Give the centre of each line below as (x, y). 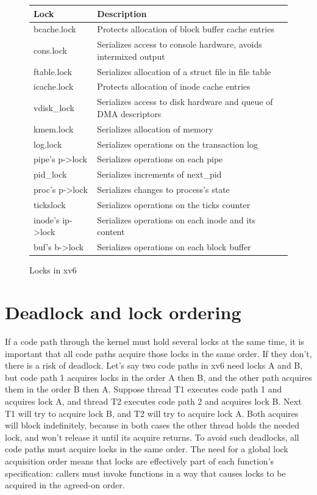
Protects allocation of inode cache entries (174, 86)
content (111, 232)
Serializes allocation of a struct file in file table (184, 71)
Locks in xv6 (53, 270)
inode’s (47, 219)
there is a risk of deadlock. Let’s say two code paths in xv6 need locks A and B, (154, 365)
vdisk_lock (54, 108)
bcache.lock (55, 29)
